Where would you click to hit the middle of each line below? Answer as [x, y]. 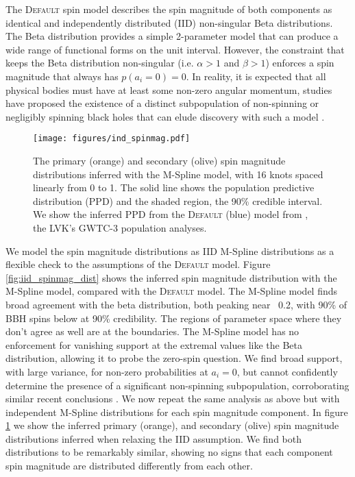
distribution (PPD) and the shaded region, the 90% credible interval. [178, 200]
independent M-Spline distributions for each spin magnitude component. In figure [177, 412]
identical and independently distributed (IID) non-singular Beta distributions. [169, 22]
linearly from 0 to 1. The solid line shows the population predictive [174, 187]
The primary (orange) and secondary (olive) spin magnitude [159, 160]
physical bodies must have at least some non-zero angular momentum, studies [169, 89]
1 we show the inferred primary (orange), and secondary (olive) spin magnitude [172, 425]
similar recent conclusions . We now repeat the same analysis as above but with [173, 399]
